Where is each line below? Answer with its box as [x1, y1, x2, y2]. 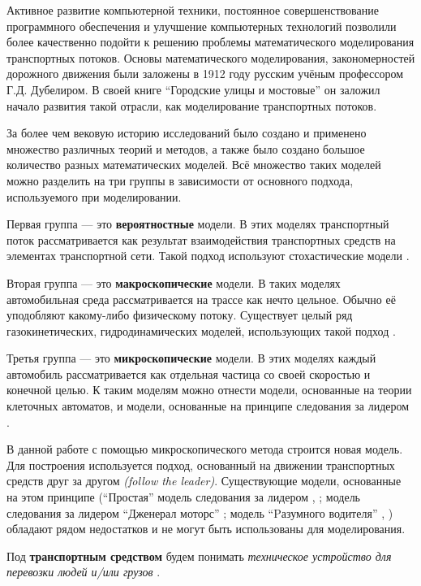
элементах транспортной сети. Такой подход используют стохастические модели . [6, 247, 410, 264]
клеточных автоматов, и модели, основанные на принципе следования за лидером [6, 397, 410, 415]
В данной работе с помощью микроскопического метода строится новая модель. [6, 441, 403, 458]
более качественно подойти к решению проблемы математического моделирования [6, 33, 415, 50]
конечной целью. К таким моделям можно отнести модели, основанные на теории [6, 381, 412, 398]
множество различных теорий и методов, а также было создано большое [6, 140, 365, 157]
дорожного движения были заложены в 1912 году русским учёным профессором [6, 65, 404, 82]
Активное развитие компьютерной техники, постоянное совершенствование [6, 2, 379, 18]
